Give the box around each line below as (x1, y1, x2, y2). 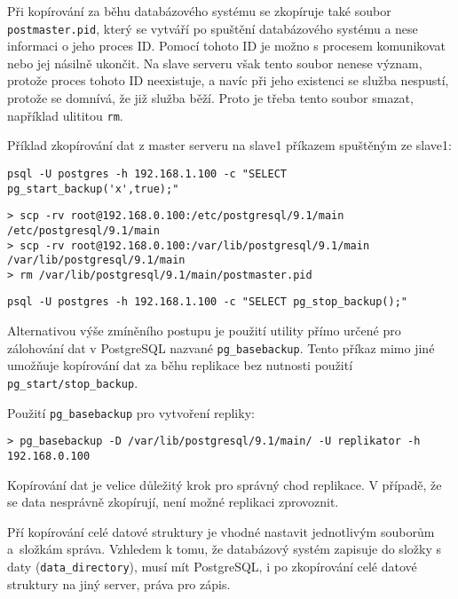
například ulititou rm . (7, 106, 123, 124)
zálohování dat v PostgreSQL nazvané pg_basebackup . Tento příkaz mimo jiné (7, 338, 435, 357)
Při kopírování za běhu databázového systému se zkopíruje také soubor (7, 2, 391, 20)
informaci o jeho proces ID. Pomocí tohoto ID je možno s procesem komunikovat (7, 36, 446, 55)
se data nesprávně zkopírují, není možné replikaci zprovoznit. (7, 493, 339, 511)
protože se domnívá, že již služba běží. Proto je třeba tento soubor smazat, (7, 89, 414, 107)
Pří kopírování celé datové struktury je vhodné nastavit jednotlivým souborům (7, 522, 435, 540)
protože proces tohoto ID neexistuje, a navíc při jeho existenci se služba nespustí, (7, 71, 449, 90)
